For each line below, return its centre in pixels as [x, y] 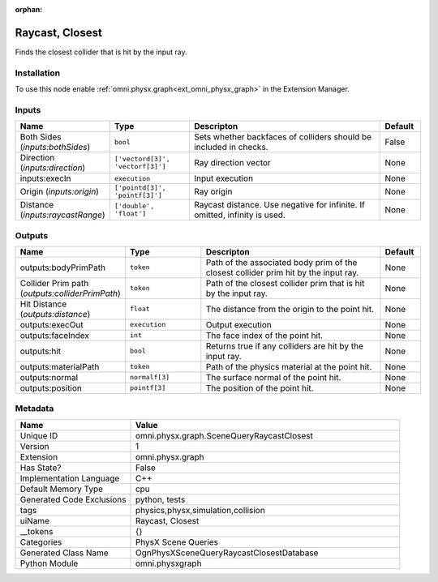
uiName [35, 520]
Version [34, 446]
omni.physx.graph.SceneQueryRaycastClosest [224, 435]
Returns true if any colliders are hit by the [285, 346]
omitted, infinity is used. [239, 215]
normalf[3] [150, 377]
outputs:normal [49, 377]
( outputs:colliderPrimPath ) [70, 293]
